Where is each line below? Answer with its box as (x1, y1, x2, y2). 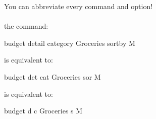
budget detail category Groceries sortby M (4, 37, 135, 48)
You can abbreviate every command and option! (4, 1, 153, 11)
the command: (4, 21, 48, 31)
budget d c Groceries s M (4, 105, 83, 116)
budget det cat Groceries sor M (4, 71, 101, 82)
